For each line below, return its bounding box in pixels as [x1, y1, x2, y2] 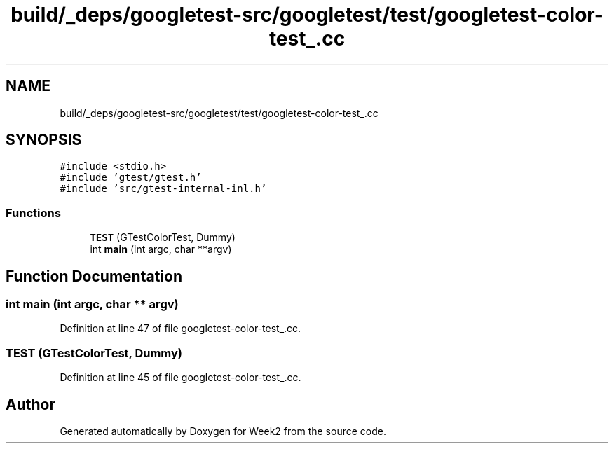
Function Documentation [6, 267, 182, 285]
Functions [6, 205, 61, 220]
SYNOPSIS [6, 131, 82, 149]
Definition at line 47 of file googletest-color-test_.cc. [60, 322, 301, 335]
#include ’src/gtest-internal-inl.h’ [60, 183, 267, 195]
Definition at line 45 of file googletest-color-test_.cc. [60, 371, 301, 384]
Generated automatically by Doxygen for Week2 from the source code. [60, 425, 386, 437]
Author [6, 395, 55, 413]
